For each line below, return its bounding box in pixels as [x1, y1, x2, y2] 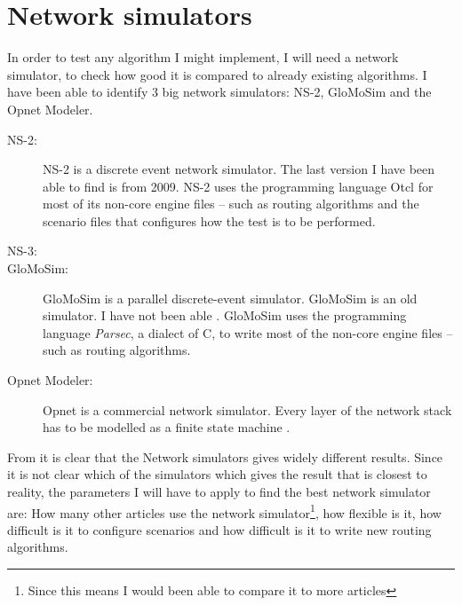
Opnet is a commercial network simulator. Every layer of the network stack [43, 400, 452, 419]
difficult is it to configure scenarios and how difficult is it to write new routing [7, 520, 432, 538]
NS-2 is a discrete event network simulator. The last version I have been [43, 160, 435, 178]
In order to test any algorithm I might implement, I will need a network [7, 48, 399, 67]
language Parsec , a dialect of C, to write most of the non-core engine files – [43, 323, 453, 342]
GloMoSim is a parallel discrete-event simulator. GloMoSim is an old [43, 288, 418, 307]
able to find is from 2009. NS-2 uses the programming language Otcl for [43, 177, 434, 195]
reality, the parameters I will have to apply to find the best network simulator [7, 483, 431, 500]
